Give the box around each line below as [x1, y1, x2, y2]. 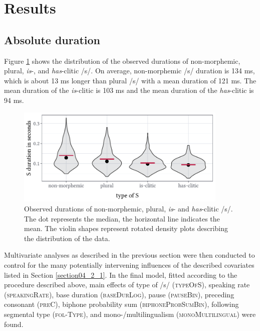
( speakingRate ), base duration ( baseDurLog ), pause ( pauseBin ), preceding [4, 289, 234, 299]
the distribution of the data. [24, 233, 110, 243]
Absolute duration [4, 32, 101, 47]
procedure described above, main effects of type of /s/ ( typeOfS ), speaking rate [4, 279, 250, 290]
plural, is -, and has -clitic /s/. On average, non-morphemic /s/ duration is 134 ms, [4, 65, 255, 76]
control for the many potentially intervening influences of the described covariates [4, 259, 254, 270]
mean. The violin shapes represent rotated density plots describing [24, 223, 228, 234]
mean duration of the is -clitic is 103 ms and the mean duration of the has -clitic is [4, 85, 254, 95]
